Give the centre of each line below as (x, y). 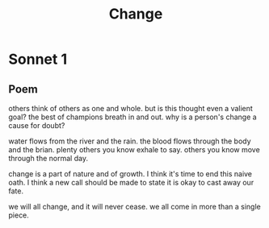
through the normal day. (48, 158)
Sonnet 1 (38, 59)
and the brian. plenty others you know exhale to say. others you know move (134, 149)
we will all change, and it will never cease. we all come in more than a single (134, 207)
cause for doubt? (37, 125)
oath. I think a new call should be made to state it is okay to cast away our (131, 182)
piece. (19, 215)
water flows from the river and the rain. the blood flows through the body (130, 141)
